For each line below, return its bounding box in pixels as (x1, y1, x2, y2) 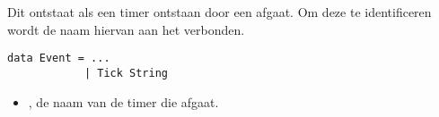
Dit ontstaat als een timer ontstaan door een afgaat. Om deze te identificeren (7, 3, 432, 21)
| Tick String (83, 66, 168, 79)
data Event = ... (7, 52, 110, 65)
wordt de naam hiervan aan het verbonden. (7, 20, 245, 38)
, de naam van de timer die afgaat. (28, 92, 219, 111)
